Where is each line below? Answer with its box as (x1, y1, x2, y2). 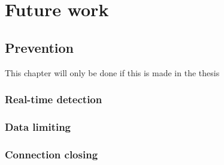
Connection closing (5, 146, 98, 161)
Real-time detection (5, 92, 102, 107)
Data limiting (5, 119, 71, 134)
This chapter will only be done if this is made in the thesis (5, 66, 220, 79)
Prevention (5, 38, 74, 56)
